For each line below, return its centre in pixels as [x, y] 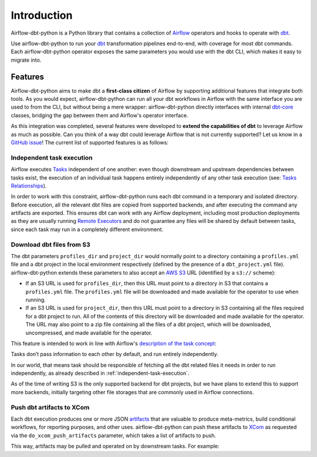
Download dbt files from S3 [50, 245]
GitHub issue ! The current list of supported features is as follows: [90, 142]
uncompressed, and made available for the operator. [89, 333]
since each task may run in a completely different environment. [87, 229]
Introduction [42, 15]
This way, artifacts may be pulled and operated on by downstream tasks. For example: [115, 446]
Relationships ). [29, 185]
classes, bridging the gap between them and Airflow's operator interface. [100, 115]
